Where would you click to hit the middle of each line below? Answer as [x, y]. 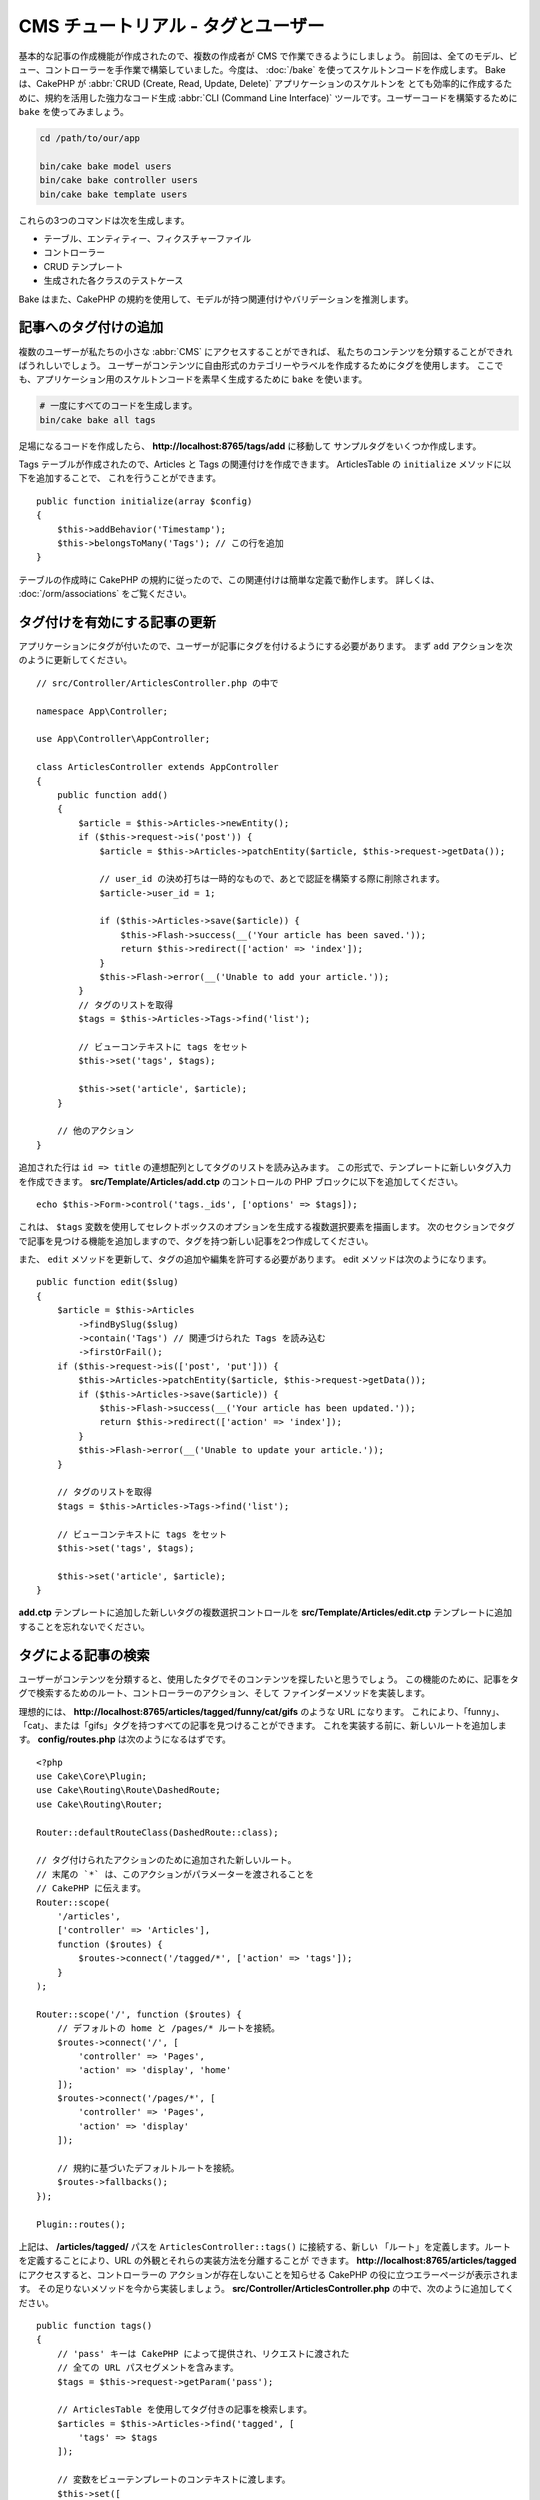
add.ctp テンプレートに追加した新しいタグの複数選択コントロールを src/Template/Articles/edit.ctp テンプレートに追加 [265, 1612]
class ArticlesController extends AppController [157, 767]
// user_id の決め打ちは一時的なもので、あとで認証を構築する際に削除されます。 [272, 879]
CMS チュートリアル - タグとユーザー [171, 26]
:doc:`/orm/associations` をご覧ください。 [105, 594]
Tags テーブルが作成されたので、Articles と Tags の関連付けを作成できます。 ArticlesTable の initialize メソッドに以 [265, 464]
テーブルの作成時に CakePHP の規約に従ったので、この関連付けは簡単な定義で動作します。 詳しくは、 [229, 579]
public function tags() [94, 2325]
